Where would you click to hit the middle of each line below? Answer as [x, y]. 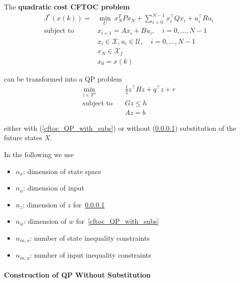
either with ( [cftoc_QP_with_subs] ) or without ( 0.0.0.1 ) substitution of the [120, 128]
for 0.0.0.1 [89, 204]
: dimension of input [54, 188]
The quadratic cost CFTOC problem [67, 6]
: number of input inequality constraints [90, 255]
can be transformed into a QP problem [63, 78]
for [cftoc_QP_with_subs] [118, 221]
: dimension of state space [62, 171]
